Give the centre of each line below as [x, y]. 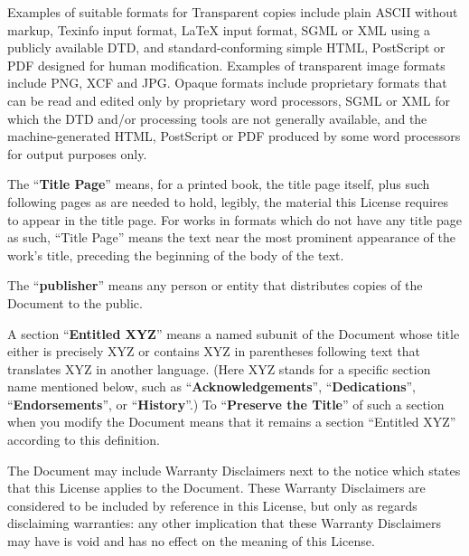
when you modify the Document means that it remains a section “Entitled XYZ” [232, 422]
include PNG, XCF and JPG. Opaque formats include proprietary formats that [227, 83]
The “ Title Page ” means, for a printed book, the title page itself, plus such [219, 184]
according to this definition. [84, 440]
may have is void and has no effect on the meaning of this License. [191, 541]
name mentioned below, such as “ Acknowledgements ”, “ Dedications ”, [212, 386]
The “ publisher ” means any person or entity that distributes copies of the [215, 285]
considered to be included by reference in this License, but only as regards [212, 505]
